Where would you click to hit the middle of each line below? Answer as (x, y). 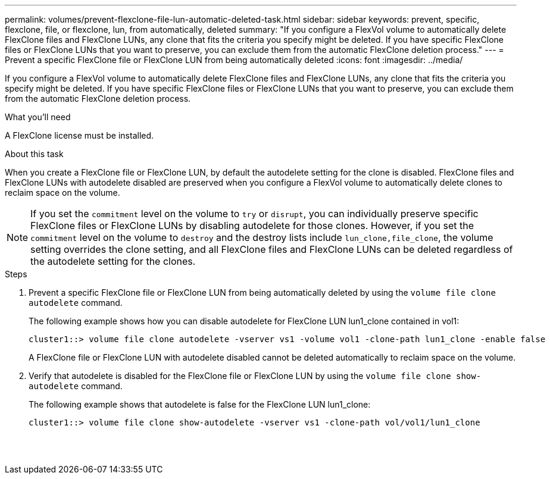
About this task (34, 154)
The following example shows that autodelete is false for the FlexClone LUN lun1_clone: (200, 404)
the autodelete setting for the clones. (113, 261)
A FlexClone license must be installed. (79, 135)
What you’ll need (38, 117)
